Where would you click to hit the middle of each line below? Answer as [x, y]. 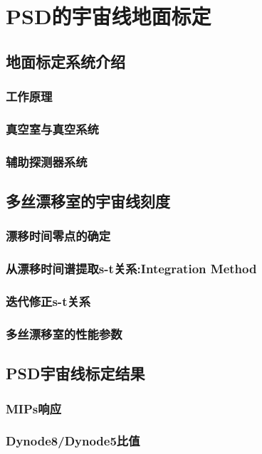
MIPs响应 [34, 408]
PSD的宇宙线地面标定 [109, 16]
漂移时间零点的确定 [58, 236]
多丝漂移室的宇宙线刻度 [88, 201]
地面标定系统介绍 [65, 61]
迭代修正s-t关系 [48, 301]
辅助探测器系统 [47, 161]
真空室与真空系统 [52, 128]
